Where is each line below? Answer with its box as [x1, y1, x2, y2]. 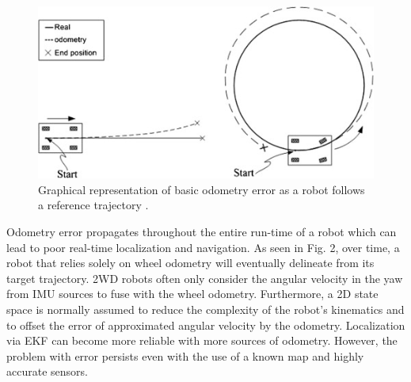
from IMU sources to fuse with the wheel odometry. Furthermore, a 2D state [6, 285, 379, 302]
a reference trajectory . [38, 197, 149, 213]
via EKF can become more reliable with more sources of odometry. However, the [6, 332, 398, 349]
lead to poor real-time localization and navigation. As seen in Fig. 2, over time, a [6, 239, 400, 255]
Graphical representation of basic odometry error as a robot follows [38, 181, 365, 197]
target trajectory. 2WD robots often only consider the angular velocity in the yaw [6, 269, 403, 286]
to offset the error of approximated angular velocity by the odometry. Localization [6, 316, 405, 333]
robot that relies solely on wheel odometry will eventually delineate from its [6, 254, 375, 271]
